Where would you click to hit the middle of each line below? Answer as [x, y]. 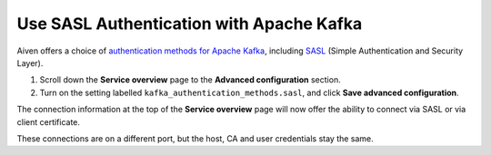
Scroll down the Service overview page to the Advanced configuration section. [190, 80]
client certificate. [49, 121]
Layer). [30, 63]
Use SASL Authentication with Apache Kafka [190, 24]
